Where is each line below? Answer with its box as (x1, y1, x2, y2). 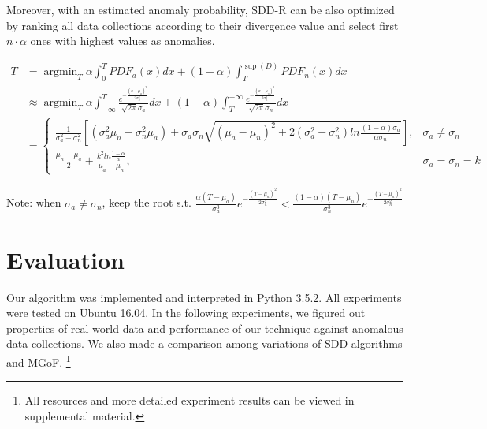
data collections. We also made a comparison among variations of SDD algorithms (6, 335, 403, 352)
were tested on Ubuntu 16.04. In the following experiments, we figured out (6, 304, 366, 321)
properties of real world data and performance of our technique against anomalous (6, 319, 403, 336)
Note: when (6, 194, 61, 211)
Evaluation (6, 243, 125, 275)
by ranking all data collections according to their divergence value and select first (6, 17, 399, 33)
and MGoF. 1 (6, 351, 71, 370)
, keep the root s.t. (102, 194, 191, 211)
